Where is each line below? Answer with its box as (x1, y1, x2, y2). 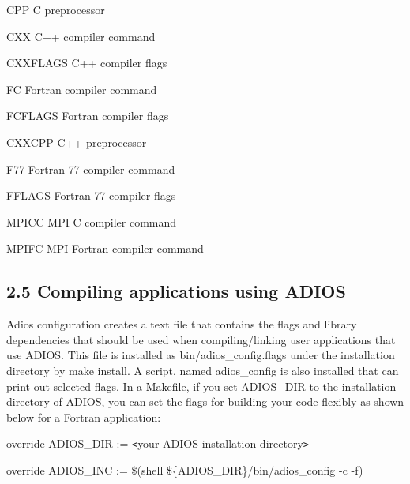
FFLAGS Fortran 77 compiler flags (6, 187, 176, 204)
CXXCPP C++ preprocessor (6, 133, 147, 150)
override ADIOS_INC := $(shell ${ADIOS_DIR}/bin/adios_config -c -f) (6, 461, 363, 478)
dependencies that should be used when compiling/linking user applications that (6, 331, 396, 347)
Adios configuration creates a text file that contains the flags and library (6, 316, 357, 332)
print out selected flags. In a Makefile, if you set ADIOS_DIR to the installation (6, 377, 397, 394)
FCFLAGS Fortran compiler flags (6, 107, 169, 124)
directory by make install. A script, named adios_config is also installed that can (6, 362, 399, 378)
